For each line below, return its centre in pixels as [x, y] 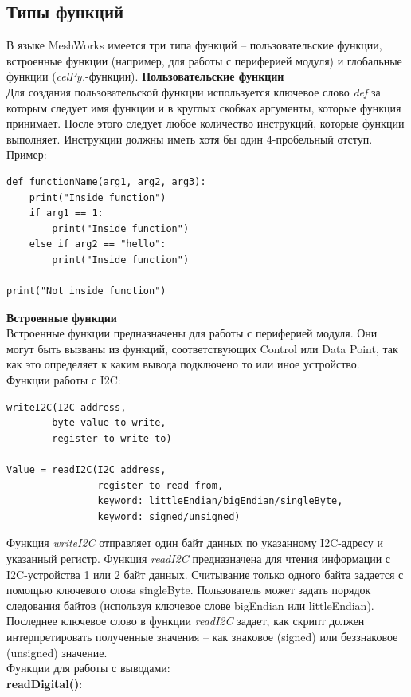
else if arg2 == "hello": [98, 244]
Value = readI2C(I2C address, [86, 470]
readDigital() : [45, 683]
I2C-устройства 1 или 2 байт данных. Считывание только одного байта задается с [205, 574]
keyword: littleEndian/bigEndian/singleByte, [220, 501]
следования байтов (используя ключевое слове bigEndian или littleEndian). [190, 605]
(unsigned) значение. [57, 652]
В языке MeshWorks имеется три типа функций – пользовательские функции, [194, 45]
